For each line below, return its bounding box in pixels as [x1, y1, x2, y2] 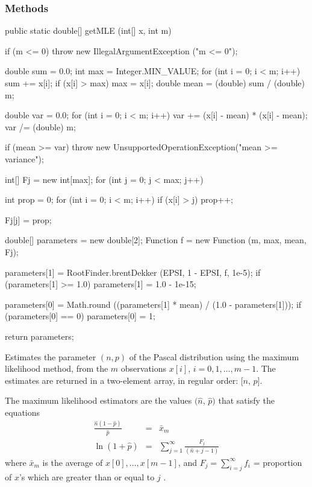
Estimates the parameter [5, 350, 96, 363]
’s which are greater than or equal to [19, 470, 155, 483]
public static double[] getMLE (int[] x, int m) [5, 24, 172, 37]
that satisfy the [218, 394, 275, 407]
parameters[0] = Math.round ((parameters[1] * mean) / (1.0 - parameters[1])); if [5, 298, 302, 310]
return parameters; [5, 329, 74, 342]
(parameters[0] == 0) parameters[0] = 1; [5, 310, 155, 322]
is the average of [42, 456, 103, 468]
